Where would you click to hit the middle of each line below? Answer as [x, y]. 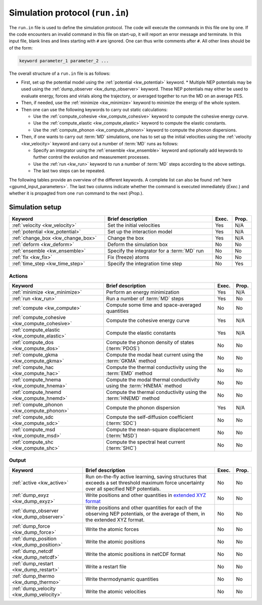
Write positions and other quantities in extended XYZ [146, 495]
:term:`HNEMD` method [133, 398]
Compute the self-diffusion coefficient [150, 417]
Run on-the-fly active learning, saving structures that [146, 477]
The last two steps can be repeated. [69, 171]
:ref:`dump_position [34, 538]
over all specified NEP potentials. [123, 489]
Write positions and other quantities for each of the [144, 507]
